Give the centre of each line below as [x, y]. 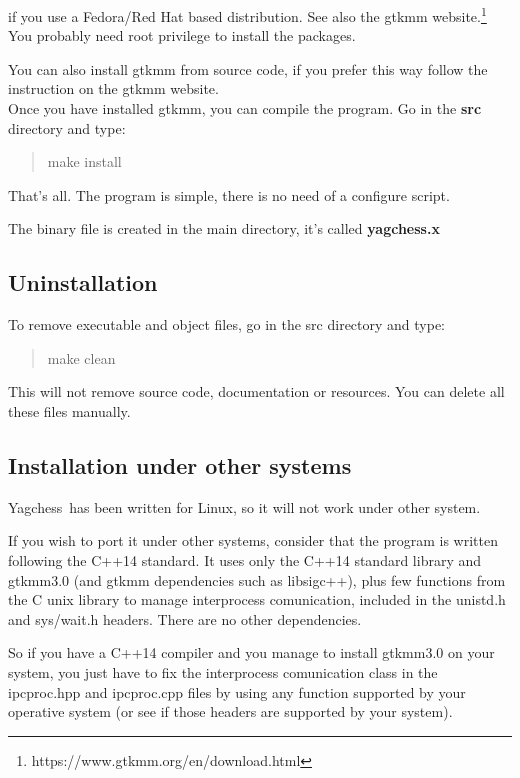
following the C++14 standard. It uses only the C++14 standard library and [245, 559]
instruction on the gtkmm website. [113, 88]
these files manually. [69, 410]
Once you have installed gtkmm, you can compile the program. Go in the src [245, 108]
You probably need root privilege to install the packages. [182, 35]
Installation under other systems [180, 464]
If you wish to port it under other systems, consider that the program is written [253, 540]
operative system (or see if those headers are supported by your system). [230, 711]
